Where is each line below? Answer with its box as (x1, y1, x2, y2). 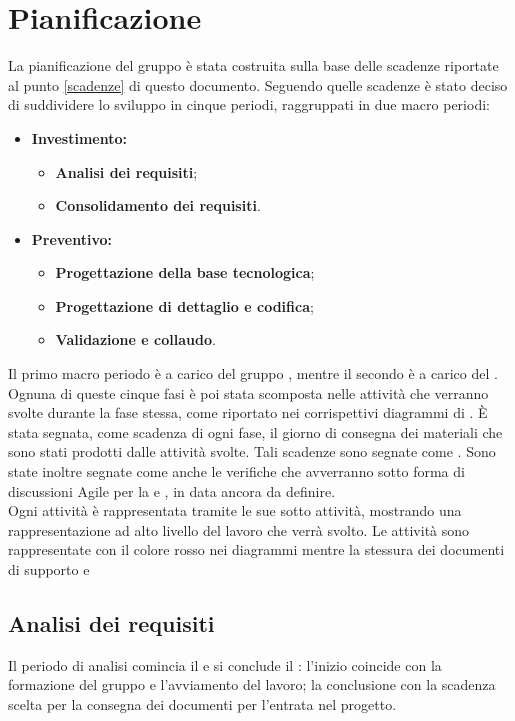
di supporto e (8, 559, 90, 579)
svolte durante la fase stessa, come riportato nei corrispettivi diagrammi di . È (8, 402, 488, 423)
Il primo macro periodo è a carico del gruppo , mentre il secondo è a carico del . (8, 363, 498, 384)
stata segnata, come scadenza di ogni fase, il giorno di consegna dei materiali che (8, 421, 503, 442)
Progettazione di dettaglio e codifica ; (55, 295, 314, 316)
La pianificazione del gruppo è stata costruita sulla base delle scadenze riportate (8, 55, 499, 76)
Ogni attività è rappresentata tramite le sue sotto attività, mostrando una (8, 500, 462, 521)
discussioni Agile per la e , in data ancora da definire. (8, 480, 336, 501)
